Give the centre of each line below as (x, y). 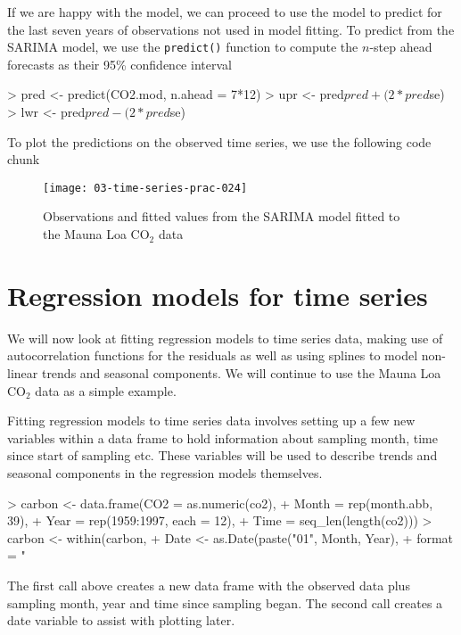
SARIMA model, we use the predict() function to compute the (183, 47)
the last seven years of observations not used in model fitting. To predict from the (231, 29)
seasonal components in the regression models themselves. (165, 472)
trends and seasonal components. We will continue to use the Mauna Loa (241, 372)
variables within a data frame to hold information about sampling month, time (222, 437)
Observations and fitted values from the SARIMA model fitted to (222, 216)
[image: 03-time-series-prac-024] (145, 188)
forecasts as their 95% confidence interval (119, 64)
